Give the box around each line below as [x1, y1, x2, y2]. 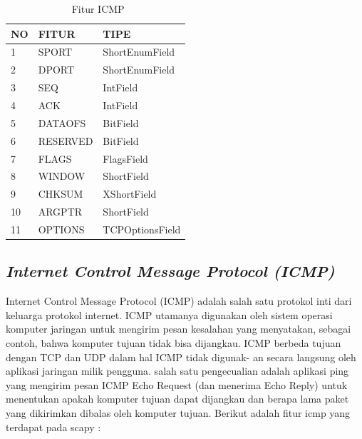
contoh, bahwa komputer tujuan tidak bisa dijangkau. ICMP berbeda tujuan [6, 335, 341, 350]
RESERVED [38, 133, 93, 148]
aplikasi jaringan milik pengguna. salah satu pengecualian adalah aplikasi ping [6, 363, 349, 378]
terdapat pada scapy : [6, 419, 101, 434]
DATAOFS [38, 115, 86, 130]
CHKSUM [38, 186, 83, 201]
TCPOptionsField [103, 221, 181, 236]
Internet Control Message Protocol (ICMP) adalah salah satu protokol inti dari [6, 293, 352, 308]
